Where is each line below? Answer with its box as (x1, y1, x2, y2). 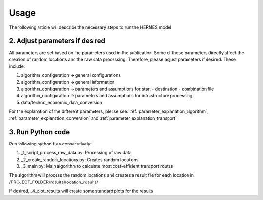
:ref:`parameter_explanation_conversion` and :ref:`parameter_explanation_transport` (9, 115, 177, 121)
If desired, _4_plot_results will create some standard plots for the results (9, 188, 153, 194)
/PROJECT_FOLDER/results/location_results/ (9, 179, 98, 185)
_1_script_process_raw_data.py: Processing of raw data (21, 150, 131, 156)
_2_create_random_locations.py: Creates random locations (21, 156, 139, 163)
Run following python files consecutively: (9, 141, 92, 146)
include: (9, 63, 25, 69)
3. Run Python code (9, 128, 70, 136)
